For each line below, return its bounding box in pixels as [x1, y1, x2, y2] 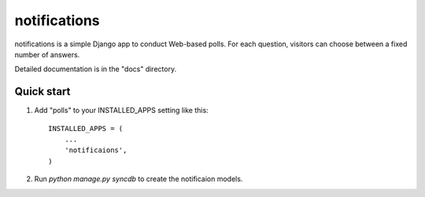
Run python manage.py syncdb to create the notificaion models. [34, 174, 243, 184]
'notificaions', [64, 146, 128, 155]
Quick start [14, 85, 71, 98]
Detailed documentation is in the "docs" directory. [14, 64, 177, 74]
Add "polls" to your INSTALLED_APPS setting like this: [34, 106, 209, 115]
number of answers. [14, 49, 80, 59]
